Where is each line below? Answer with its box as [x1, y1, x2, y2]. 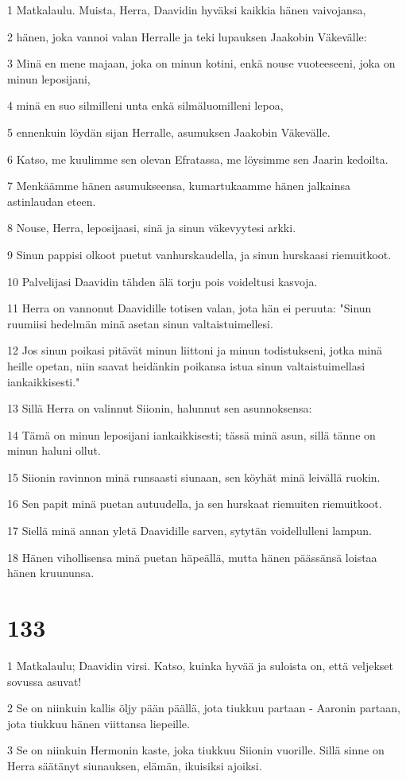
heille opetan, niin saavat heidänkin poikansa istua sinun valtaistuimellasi [7, 357, 365, 374]
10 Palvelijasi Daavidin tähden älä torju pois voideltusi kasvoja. [7, 273, 318, 289]
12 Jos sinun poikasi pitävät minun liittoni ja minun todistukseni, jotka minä [7, 342, 382, 358]
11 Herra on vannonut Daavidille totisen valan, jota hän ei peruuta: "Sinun [7, 300, 372, 316]
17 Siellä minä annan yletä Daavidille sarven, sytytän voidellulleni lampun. [7, 522, 372, 539]
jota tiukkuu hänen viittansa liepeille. [7, 715, 190, 731]
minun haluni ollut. [7, 442, 101, 459]
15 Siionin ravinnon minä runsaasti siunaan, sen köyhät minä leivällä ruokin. [7, 468, 381, 485]
